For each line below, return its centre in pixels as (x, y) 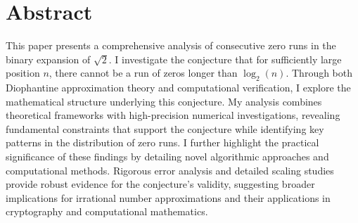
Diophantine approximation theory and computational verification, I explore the (178, 88)
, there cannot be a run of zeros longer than (143, 73)
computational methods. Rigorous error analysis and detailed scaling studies (170, 170)
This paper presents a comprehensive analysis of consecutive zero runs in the (171, 45)
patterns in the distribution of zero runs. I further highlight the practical (162, 142)
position (23, 73)
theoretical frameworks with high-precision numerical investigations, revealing (173, 115)
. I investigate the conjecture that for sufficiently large (225, 59)
